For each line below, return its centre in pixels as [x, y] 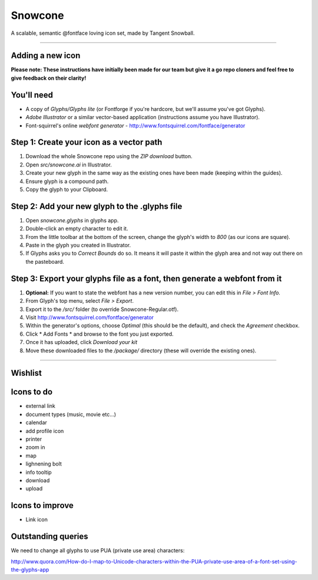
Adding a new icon [46, 56]
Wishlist [26, 373]
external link [41, 406]
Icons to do [32, 392]
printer [34, 439]
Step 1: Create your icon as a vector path [87, 142]
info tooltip [39, 472]
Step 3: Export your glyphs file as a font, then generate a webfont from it [146, 278]
